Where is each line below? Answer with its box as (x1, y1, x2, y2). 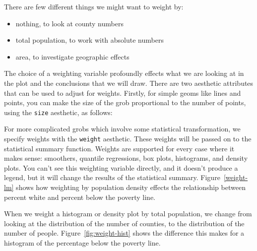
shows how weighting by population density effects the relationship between (16, 182, 246, 192)
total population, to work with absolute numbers (15, 35, 164, 45)
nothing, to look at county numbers (15, 18, 124, 28)
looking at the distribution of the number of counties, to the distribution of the (4, 218, 245, 228)
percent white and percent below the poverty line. (4, 191, 156, 202)
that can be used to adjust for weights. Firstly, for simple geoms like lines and (4, 87, 241, 98)
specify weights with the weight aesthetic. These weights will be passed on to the (4, 133, 252, 143)
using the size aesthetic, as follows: (4, 107, 113, 117)
